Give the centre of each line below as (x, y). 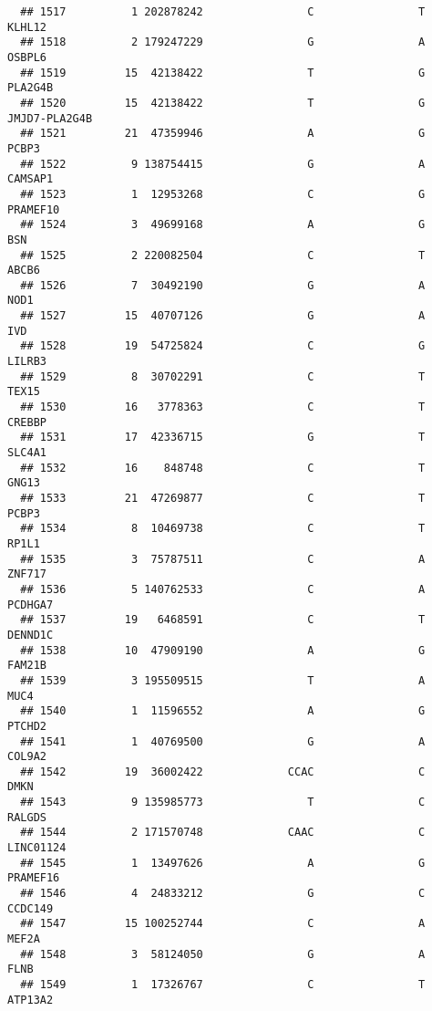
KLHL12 (27, 27)
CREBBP (27, 422)
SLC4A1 (27, 453)
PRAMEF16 (34, 878)
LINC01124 (37, 848)
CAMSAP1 (31, 179)
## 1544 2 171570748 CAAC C (223, 833)
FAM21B (27, 666)
